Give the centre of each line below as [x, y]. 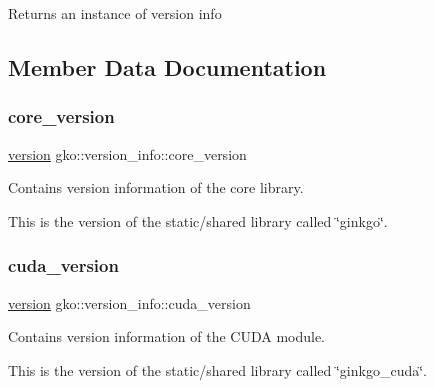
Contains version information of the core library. [156, 187]
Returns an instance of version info [115, 13]
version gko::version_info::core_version [127, 153]
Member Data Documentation [167, 66]
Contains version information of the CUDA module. [167, 336]
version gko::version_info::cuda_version [129, 302]
